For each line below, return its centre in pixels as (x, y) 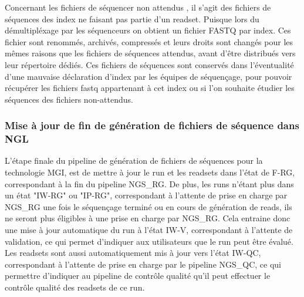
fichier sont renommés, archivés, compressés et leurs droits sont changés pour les (149, 41)
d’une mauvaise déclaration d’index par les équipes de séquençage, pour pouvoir (148, 76)
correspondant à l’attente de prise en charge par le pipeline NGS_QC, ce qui (143, 264)
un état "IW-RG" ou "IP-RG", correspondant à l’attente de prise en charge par (146, 195)
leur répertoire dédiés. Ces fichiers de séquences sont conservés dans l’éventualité (149, 64)
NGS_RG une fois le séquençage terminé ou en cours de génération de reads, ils (148, 206)
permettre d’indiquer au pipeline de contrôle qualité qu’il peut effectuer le (138, 276)
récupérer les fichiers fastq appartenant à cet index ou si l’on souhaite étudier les (150, 88)
